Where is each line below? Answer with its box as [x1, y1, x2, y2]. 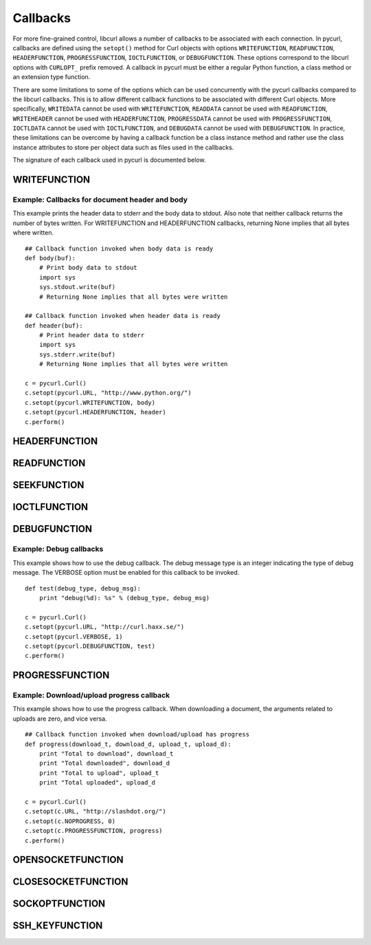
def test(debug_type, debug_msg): [25, 584, 141, 592]
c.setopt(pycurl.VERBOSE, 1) [25, 633, 123, 640]
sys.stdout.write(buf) [38, 283, 116, 291]
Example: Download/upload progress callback [12, 690, 170, 700]
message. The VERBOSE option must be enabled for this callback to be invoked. [12, 569, 240, 577]
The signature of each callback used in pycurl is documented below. [12, 156, 206, 164]
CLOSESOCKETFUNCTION [12, 876, 128, 888]
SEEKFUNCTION [12, 479, 85, 491]
